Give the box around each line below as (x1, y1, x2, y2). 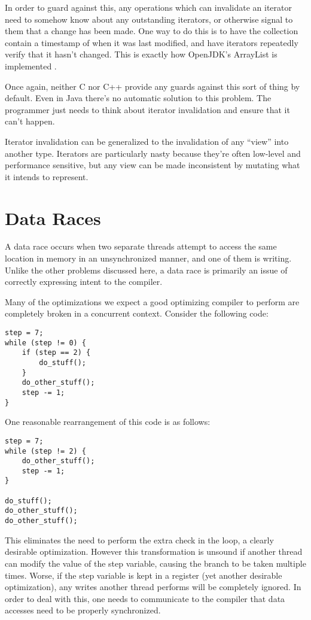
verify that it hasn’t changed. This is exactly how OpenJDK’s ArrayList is (5, 48, 278, 60)
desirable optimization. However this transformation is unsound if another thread (5, 545, 303, 558)
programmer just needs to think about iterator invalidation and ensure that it (5, 103, 290, 116)
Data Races (5, 205, 101, 230)
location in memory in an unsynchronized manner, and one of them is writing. (5, 252, 292, 265)
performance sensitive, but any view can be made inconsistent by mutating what (5, 159, 300, 171)
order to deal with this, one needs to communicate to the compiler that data (5, 592, 285, 604)
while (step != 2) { (5, 446, 87, 455)
